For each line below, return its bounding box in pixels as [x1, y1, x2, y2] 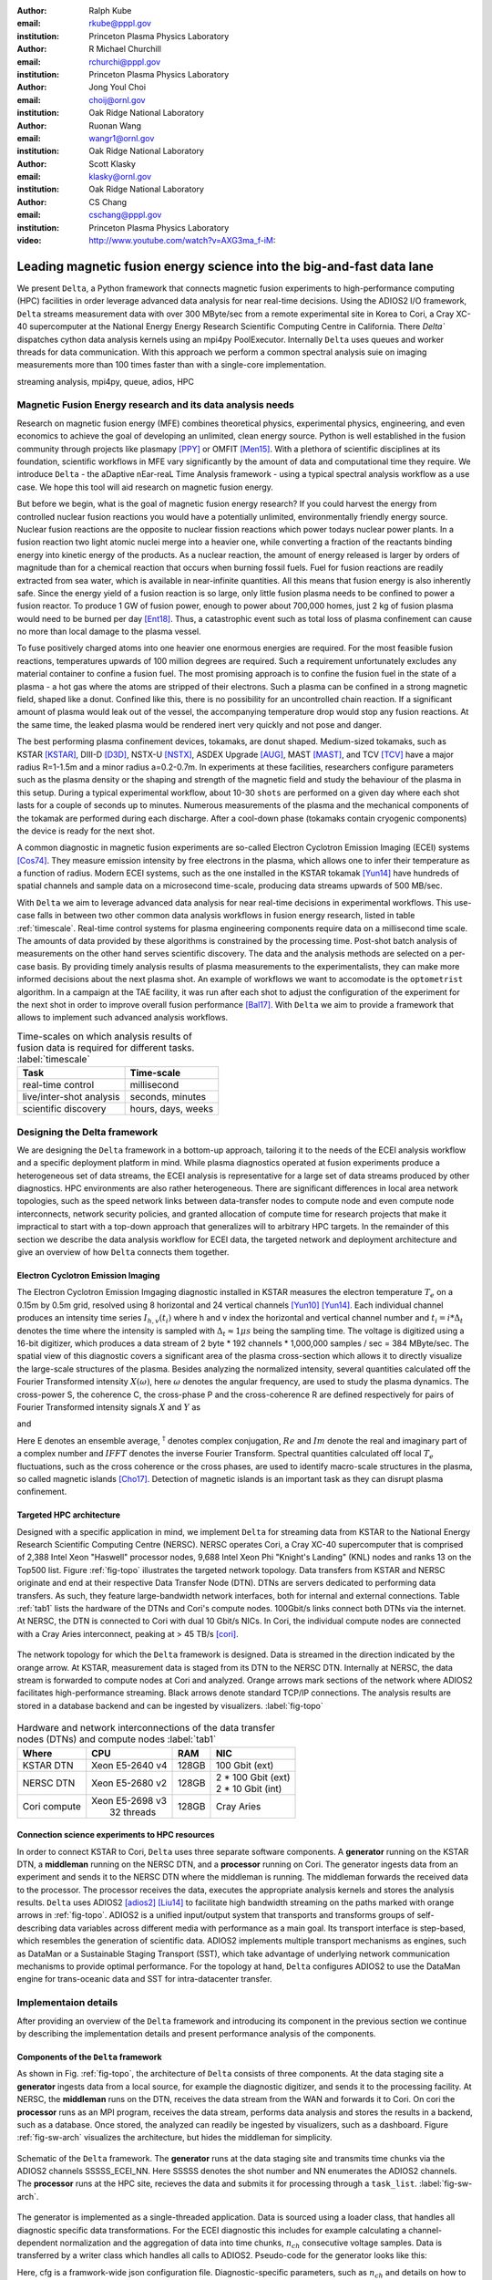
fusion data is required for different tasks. [16, 1041, 195, 1053]
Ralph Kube [88, 5, 132, 16]
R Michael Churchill [88, 44, 161, 55]
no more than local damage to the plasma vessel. [16, 626, 201, 637]
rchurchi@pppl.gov [88, 56, 161, 67]
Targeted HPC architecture [16, 1509, 121, 1520]
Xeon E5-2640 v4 [91, 1758, 168, 1771]
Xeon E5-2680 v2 [91, 1777, 168, 1789]
